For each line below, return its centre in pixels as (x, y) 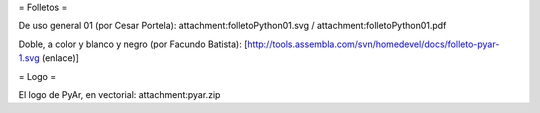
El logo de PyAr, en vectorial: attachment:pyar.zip (119, 94)
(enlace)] (60, 58)
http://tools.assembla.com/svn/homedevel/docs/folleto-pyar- (373, 44)
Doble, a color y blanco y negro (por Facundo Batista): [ (133, 44)
